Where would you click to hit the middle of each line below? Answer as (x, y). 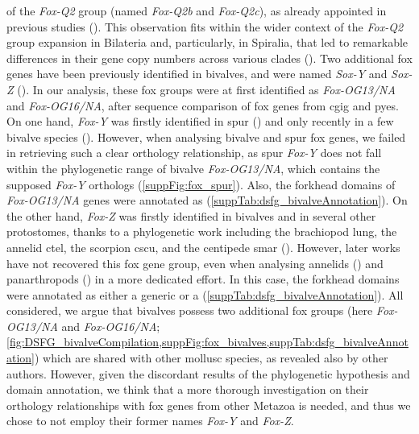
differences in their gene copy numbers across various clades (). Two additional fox (209, 58)
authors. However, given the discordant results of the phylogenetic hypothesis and (208, 373)
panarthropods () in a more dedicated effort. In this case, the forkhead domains (203, 279)
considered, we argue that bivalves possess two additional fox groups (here (190, 310)
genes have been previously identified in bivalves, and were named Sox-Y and (197, 74)
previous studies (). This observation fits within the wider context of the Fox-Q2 (205, 26)
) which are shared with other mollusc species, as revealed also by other (212, 358)
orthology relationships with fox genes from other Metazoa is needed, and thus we (209, 405)
